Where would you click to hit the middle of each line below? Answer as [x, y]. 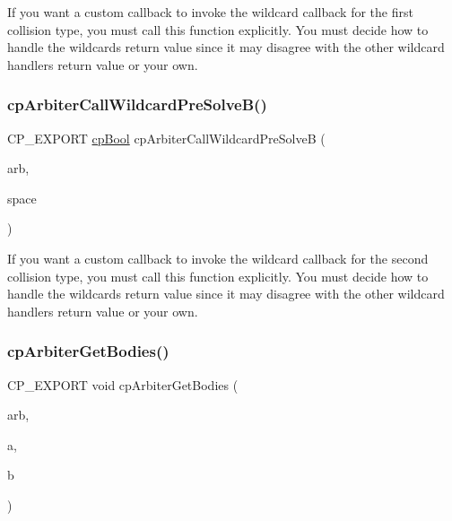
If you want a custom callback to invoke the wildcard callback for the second [218, 258]
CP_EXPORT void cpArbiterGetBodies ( [123, 384]
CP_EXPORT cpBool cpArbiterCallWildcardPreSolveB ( [166, 138]
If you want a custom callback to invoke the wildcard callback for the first [210, 12]
